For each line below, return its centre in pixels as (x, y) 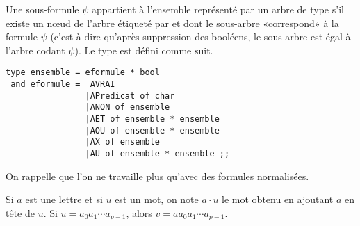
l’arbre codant (35, 50)
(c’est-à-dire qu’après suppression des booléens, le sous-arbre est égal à (201, 37)
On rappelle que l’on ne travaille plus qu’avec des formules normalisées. (157, 176)
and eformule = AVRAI (63, 84)
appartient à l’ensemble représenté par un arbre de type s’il (218, 9)
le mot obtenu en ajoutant (278, 199)
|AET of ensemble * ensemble (152, 119)
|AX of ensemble (122, 142)
